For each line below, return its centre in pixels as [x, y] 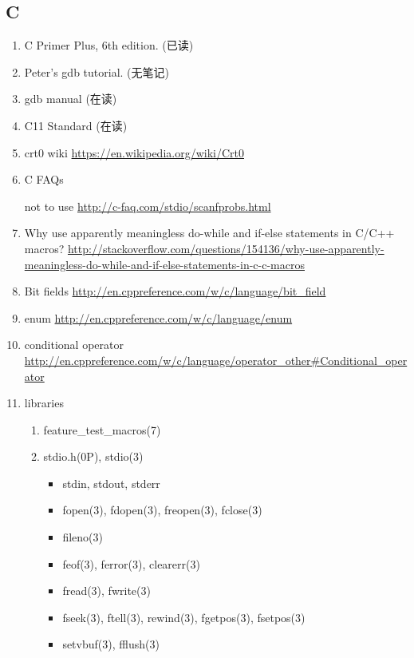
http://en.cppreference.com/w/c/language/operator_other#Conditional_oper [216, 360]
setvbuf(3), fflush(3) [111, 644]
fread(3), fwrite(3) [106, 591]
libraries [44, 403]
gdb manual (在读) [71, 99]
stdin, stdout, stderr [111, 483]
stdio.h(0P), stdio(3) [93, 456]
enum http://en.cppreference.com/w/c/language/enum [158, 317]
